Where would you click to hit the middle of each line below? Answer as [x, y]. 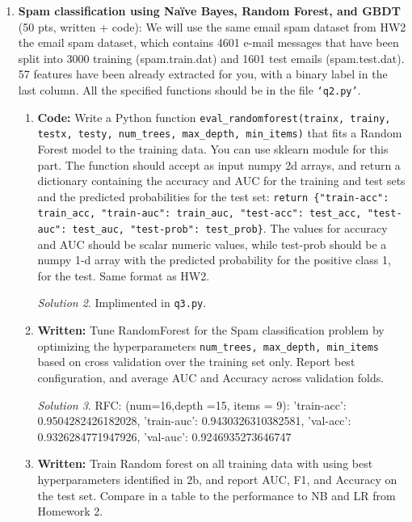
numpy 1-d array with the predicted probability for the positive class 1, [214, 260]
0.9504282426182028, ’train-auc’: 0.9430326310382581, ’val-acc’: [194, 421]
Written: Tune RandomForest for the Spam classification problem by [211, 330]
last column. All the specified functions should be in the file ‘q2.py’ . [189, 89]
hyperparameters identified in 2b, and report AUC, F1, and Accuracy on [217, 479]
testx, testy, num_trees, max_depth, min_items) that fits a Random [220, 133]
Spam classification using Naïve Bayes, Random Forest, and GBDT [209, 11]
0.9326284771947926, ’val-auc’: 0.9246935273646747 [164, 436]
